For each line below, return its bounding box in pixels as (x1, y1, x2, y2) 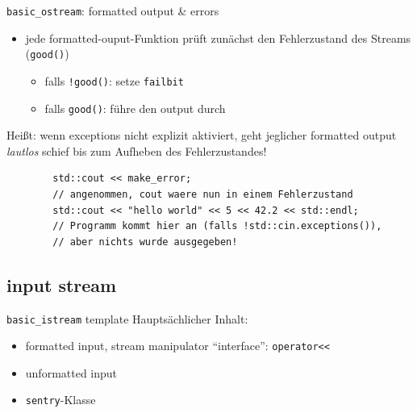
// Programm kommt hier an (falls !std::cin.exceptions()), (52, 220, 382, 232)
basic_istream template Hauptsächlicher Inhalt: (6, 310, 248, 327)
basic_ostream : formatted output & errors (6, 2, 219, 19)
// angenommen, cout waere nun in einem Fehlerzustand (52, 189, 353, 200)
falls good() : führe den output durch (44, 99, 226, 116)
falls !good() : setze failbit (44, 72, 184, 89)
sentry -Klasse (25, 391, 96, 408)
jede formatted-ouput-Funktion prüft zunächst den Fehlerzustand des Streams (25, 29, 411, 46)
